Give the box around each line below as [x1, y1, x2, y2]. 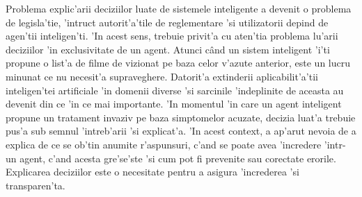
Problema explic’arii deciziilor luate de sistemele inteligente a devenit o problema [6, 1, 352, 15]
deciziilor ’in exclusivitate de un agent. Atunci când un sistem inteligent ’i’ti [6, 42, 330, 56]
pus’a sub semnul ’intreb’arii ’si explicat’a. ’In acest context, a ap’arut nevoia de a [6, 123, 356, 138]
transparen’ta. [6, 178, 65, 192]
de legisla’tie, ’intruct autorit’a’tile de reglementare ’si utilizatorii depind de [6, 15, 329, 29]
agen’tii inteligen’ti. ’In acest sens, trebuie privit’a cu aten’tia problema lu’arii [6, 28, 338, 43]
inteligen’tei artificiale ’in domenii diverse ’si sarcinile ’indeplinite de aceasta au [6, 83, 344, 97]
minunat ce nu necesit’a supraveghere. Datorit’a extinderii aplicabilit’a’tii [6, 69, 318, 83]
